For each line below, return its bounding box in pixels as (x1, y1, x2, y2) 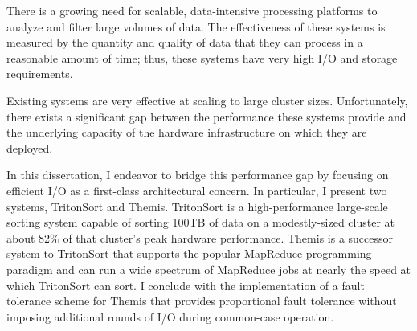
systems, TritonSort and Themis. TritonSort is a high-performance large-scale (6, 198, 388, 215)
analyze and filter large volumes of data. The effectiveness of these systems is (6, 18, 386, 35)
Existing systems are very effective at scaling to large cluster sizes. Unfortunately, (6, 92, 408, 108)
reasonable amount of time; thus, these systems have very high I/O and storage (6, 49, 398, 66)
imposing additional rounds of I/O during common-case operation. (6, 308, 334, 325)
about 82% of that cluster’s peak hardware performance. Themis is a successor (6, 229, 394, 246)
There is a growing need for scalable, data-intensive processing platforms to (6, 2, 378, 18)
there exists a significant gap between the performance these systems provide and (6, 108, 407, 125)
